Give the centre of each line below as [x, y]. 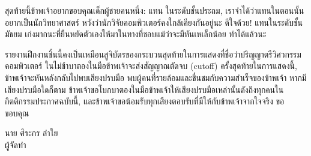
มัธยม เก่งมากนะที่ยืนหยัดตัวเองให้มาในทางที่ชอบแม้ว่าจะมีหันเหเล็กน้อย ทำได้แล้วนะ [136, 34]
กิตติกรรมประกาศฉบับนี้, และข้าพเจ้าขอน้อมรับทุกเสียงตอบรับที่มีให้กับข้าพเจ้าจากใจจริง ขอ [145, 101]
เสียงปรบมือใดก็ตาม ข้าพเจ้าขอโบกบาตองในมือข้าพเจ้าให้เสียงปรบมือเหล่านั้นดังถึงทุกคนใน [144, 89]
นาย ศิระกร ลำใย [32, 133]
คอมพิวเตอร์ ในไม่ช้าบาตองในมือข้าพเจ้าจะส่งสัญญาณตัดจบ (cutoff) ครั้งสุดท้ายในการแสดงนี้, [151, 66]
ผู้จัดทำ [16, 144]
